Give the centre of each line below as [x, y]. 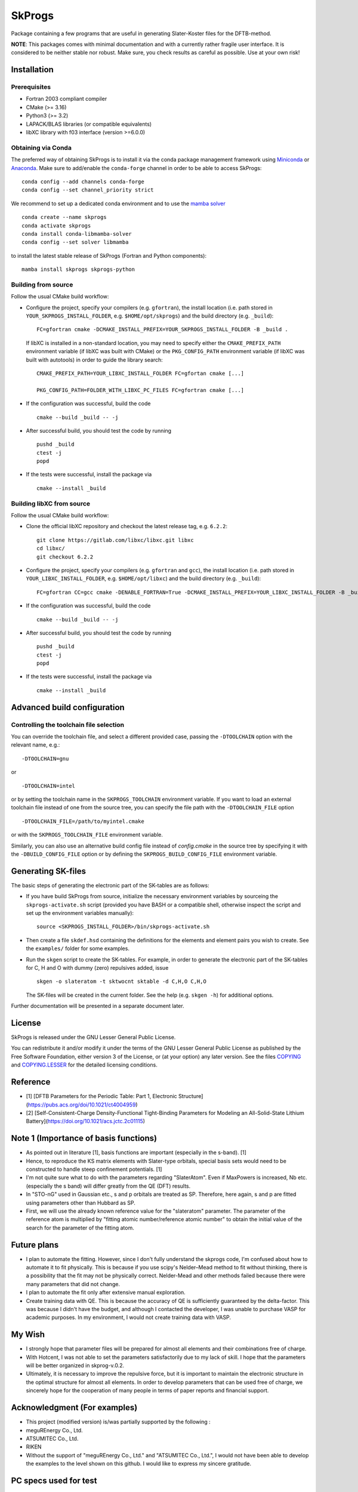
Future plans [35, 1245]
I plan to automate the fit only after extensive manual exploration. [106, 1293]
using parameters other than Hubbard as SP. [81, 1203]
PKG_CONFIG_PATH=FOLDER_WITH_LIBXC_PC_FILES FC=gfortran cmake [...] [141, 390]
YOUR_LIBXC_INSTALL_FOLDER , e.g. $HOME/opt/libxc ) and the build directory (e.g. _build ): [143, 578]
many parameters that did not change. [73, 1284]
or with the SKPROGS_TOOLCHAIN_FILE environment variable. [87, 835]
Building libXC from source [51, 503]
